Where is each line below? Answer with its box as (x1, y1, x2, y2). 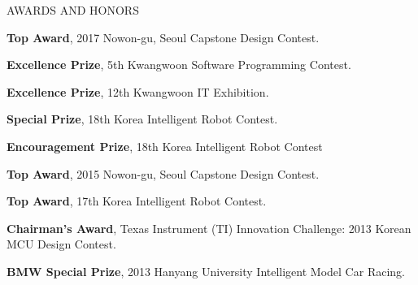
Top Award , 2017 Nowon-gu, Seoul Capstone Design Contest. (7, 28, 320, 45)
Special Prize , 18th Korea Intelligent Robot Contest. (7, 110, 278, 127)
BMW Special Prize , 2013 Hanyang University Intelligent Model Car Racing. (7, 262, 405, 279)
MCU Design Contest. (7, 235, 116, 253)
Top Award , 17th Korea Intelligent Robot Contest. (7, 192, 267, 209)
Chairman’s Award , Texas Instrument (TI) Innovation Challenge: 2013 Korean (7, 219, 411, 236)
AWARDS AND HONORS (7, 2, 139, 18)
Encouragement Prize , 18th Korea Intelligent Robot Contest (7, 137, 323, 154)
